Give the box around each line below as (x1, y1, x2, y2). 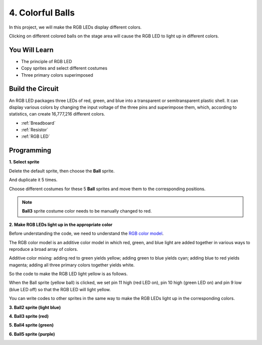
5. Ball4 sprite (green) (9, 322, 54, 328)
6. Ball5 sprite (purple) (9, 331, 55, 337)
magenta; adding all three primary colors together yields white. (9, 262, 135, 268)
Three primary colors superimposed (21, 72, 93, 78)
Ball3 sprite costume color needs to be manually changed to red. (22, 208, 152, 214)
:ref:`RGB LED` (21, 133, 50, 139)
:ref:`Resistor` (21, 127, 49, 133)
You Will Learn (9, 46, 54, 54)
